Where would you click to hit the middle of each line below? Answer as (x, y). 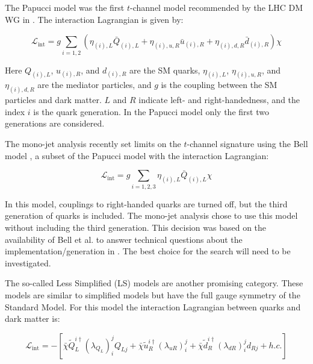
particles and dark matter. (53, 100)
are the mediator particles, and (95, 85)
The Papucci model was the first (65, 7)
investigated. (28, 262)
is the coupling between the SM (219, 85)
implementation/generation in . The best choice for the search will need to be (148, 251)
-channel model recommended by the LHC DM (217, 7)
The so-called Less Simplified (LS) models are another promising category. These (154, 283)
